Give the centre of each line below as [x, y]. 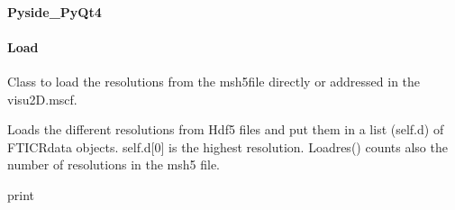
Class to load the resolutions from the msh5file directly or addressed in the [214, 81]
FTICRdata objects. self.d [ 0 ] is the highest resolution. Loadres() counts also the [227, 146]
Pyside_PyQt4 [55, 11]
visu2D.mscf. [42, 99]
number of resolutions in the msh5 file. [114, 164]
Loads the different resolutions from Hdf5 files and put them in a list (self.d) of [226, 129]
